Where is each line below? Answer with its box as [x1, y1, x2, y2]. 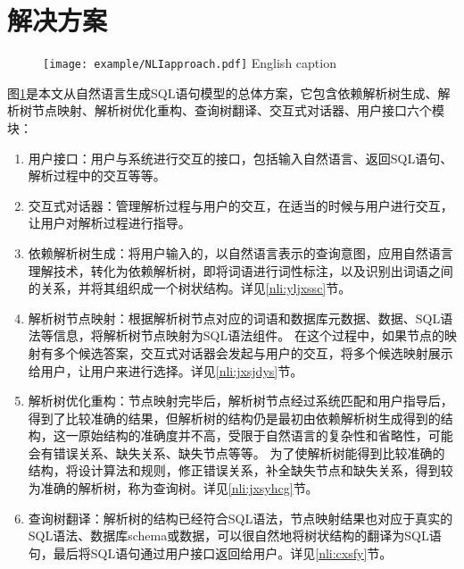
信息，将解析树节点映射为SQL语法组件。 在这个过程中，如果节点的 [53, 326, 444, 345]
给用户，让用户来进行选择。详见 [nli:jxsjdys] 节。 [28, 361, 303, 380]
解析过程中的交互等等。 [28, 166, 166, 185]
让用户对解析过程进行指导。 [28, 213, 191, 232]
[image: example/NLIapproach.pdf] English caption [43, 54, 336, 72]
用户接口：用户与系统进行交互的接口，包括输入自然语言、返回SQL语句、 [28, 148, 453, 167]
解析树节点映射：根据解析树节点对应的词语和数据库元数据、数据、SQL [28, 308, 441, 327]
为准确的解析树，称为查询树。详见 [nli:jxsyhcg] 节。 [28, 479, 319, 498]
